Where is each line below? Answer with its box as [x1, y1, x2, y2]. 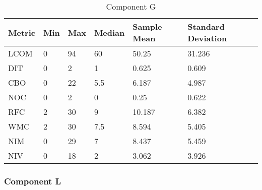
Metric [8, 26, 35, 38]
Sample [133, 21, 162, 32]
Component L [4, 174, 61, 187]
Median [94, 26, 125, 38]
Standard [187, 21, 225, 32]
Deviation [187, 32, 227, 44]
